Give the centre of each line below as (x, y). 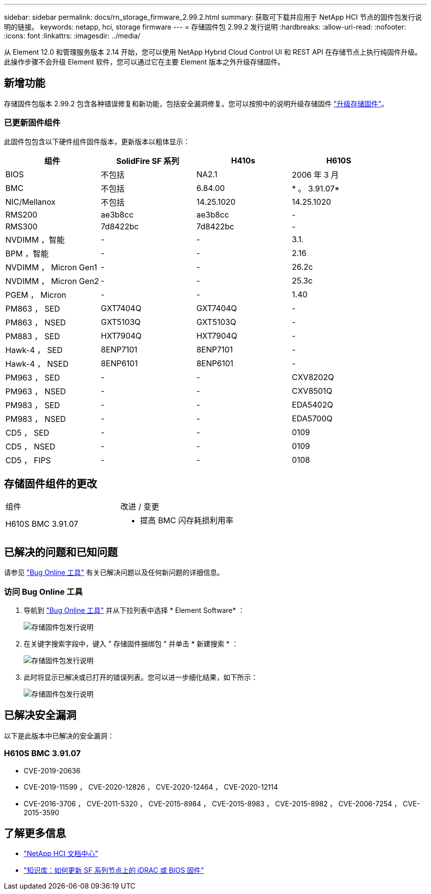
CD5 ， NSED (31, 446)
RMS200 (21, 214)
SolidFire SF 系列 (148, 161)
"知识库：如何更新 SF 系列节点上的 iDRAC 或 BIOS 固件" (114, 870)
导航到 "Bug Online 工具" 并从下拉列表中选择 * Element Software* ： (134, 610)
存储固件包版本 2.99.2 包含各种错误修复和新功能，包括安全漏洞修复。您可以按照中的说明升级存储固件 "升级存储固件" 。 (196, 103)
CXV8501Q (312, 391)
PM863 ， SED (33, 308)
